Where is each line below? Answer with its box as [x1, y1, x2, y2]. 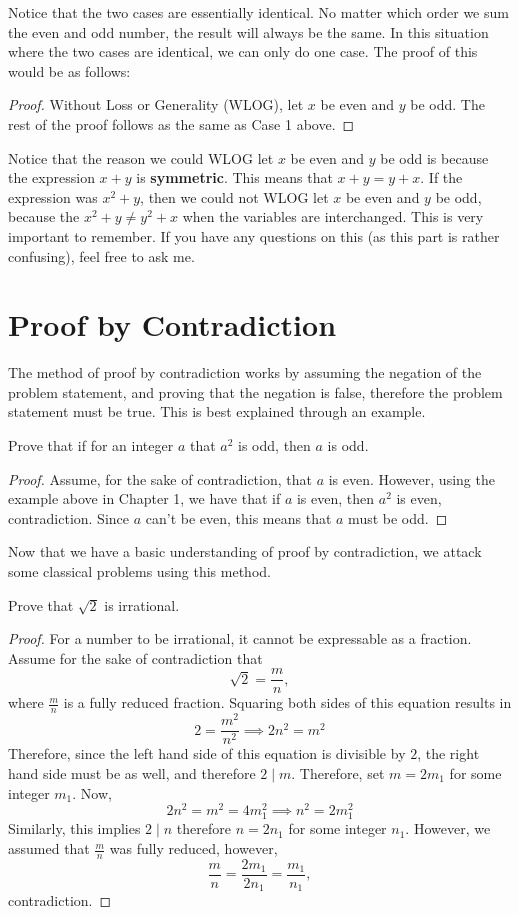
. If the [420, 167, 463, 188]
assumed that [8, 838, 90, 859]
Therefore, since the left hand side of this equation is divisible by [8, 743, 406, 764]
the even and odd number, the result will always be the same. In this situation [8, 21, 489, 42]
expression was [8, 186, 98, 207]
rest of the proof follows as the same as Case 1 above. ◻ [8, 113, 355, 134]
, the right [417, 743, 480, 764]
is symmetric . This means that [136, 167, 333, 188]
